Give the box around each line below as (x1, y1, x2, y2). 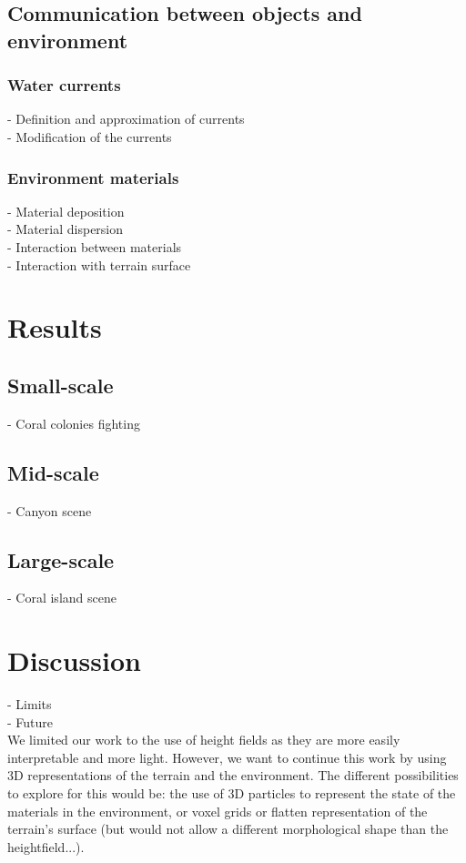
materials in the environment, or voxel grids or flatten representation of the (7, 801, 428, 820)
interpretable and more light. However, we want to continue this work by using (7, 747, 447, 767)
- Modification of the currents (7, 127, 172, 146)
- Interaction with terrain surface (7, 255, 191, 274)
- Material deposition (7, 201, 125, 220)
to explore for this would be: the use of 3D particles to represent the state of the (7, 784, 456, 803)
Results (7, 309, 102, 346)
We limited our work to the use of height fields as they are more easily (7, 730, 400, 749)
